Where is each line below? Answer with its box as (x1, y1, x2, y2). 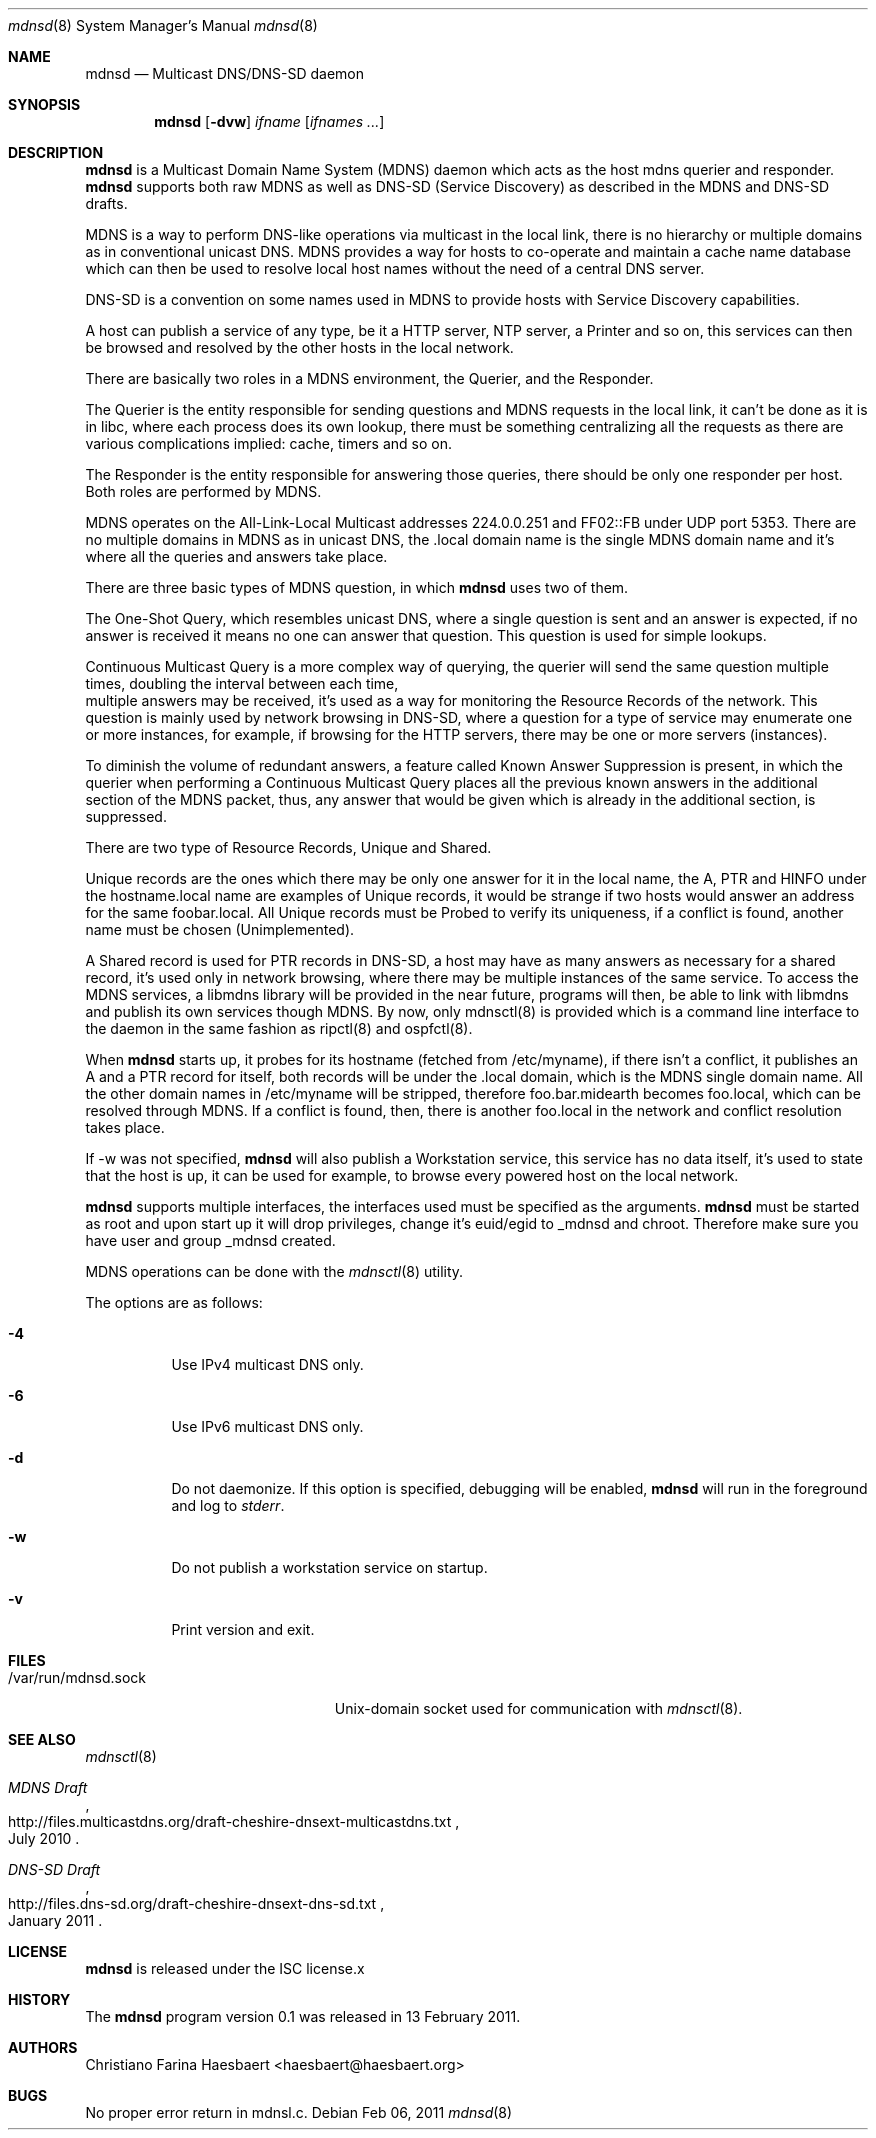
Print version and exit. (171, 1621, 315, 1638)
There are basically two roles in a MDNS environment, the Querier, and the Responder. (85, 370, 654, 387)
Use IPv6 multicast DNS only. (171, 1418, 364, 1435)
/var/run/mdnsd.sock (8, 1669, 146, 1686)
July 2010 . (8, 1830, 80, 1847)
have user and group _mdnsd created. (85, 1232, 336, 1249)
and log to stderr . (171, 1497, 285, 1514)
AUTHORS (8, 2039, 78, 2056)
